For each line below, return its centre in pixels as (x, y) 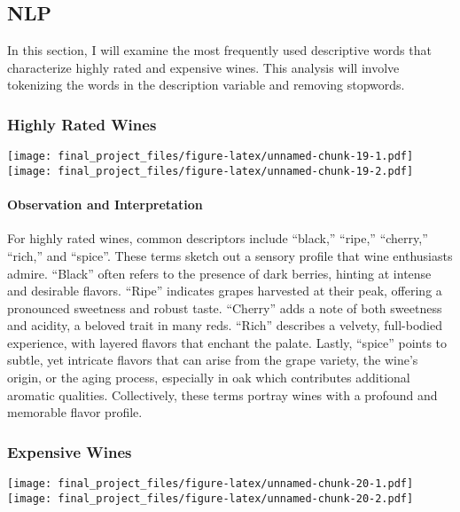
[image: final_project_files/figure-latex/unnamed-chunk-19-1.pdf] (211, 157)
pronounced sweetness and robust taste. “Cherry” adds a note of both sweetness (225, 307)
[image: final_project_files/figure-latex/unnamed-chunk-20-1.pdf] (211, 484)
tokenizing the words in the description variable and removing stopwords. (206, 85)
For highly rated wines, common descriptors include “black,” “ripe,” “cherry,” (218, 238)
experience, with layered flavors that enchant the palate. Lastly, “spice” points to (227, 342)
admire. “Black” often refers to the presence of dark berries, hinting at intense (219, 273)
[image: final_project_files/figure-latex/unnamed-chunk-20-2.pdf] (211, 498)
